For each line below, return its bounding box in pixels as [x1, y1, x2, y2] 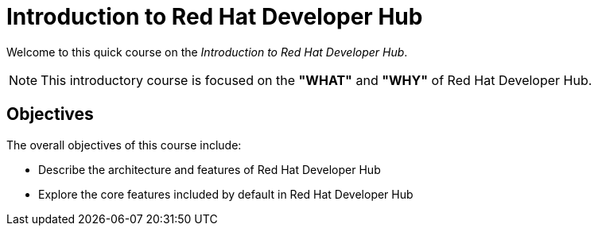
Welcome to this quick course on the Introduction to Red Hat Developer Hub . [6, 44, 408, 59]
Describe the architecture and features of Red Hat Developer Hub [38, 162, 381, 176]
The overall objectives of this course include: [6, 137, 242, 152]
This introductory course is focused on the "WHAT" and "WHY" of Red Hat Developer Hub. [41, 72, 592, 88]
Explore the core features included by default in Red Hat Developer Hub [38, 187, 414, 201]
